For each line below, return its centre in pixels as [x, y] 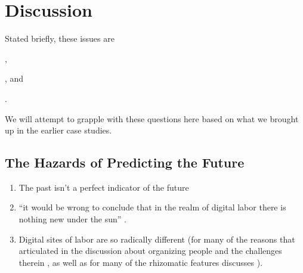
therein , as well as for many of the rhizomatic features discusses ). [141, 262]
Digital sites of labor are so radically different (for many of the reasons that [157, 239]
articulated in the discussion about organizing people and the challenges [150, 251]
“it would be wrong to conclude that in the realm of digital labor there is [152, 207]
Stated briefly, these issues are [60, 38]
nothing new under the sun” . [73, 219]
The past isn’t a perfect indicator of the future [104, 187]
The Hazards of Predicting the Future [125, 162]
